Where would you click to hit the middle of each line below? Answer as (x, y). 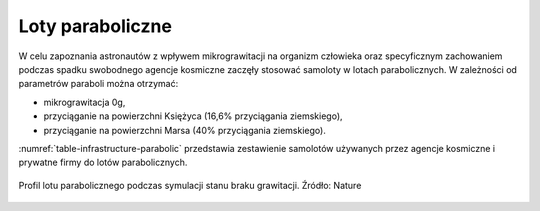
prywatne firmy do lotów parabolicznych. (103, 162)
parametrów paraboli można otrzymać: (98, 84)
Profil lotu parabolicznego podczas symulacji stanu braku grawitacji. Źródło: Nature (190, 185)
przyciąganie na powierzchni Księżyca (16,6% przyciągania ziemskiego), (193, 116)
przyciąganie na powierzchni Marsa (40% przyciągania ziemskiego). (185, 130)
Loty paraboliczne (95, 26)
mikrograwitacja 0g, (84, 102)
